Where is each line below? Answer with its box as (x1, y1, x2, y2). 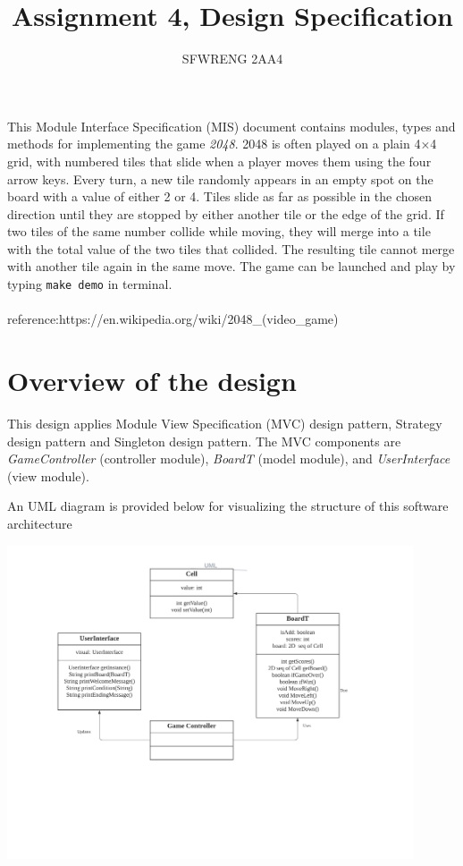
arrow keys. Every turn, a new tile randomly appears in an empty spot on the (7, 169, 434, 188)
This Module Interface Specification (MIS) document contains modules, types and (7, 116, 456, 135)
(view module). (7, 466, 89, 485)
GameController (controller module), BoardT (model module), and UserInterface (7, 449, 450, 468)
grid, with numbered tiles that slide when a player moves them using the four (7, 151, 432, 170)
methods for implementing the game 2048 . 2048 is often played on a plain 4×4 (7, 134, 437, 153)
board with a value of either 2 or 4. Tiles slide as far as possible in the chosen (7, 187, 433, 206)
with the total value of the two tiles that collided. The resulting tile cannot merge (7, 239, 455, 258)
